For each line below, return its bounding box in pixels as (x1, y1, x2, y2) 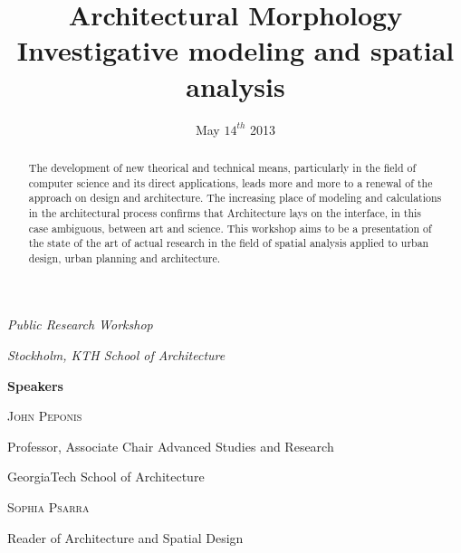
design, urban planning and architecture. (28, 250, 221, 265)
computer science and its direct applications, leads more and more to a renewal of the (28, 175, 433, 190)
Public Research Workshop (7, 315, 153, 334)
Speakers (7, 376, 63, 395)
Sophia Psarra (7, 498, 90, 517)
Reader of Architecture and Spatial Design (7, 528, 244, 547)
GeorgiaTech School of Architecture (7, 467, 205, 486)
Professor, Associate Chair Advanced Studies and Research (7, 436, 334, 455)
